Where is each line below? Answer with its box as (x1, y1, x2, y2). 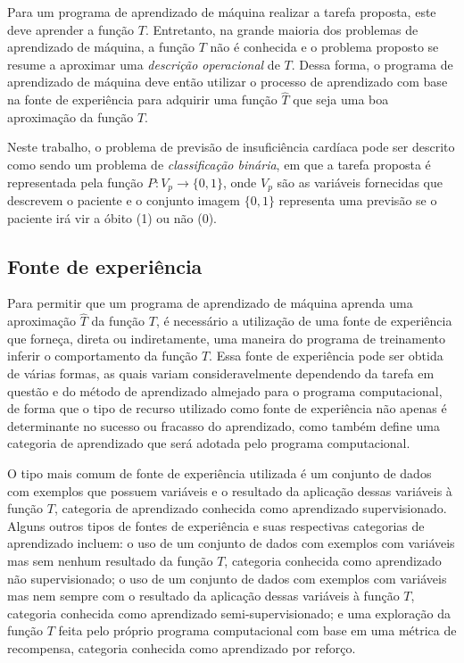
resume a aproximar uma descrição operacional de (7, 54, 280, 73)
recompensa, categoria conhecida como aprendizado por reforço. (7, 638, 356, 657)
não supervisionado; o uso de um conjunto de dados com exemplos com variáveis (7, 568, 447, 587)
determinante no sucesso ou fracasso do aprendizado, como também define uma (7, 416, 441, 435)
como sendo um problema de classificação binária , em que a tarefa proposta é (7, 154, 431, 173)
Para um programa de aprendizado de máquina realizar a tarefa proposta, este (7, 3, 436, 21)
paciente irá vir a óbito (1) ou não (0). (7, 208, 217, 227)
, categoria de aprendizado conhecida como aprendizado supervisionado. (54, 499, 447, 518)
